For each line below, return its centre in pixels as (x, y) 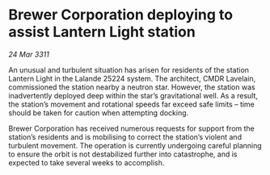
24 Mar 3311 (29, 54)
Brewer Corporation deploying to (120, 15)
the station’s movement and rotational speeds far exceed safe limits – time (131, 104)
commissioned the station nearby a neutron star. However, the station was (132, 87)
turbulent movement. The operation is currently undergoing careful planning (135, 145)
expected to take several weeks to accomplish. (86, 162)
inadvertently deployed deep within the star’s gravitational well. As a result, (133, 95)
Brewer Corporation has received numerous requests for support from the (131, 128)
